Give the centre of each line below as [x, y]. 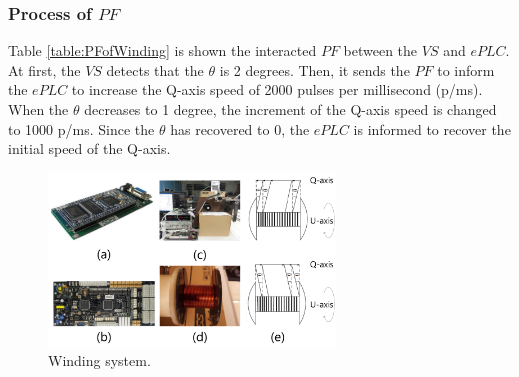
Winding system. [99, 360]
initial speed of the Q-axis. [89, 148]
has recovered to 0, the [240, 128]
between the [380, 50]
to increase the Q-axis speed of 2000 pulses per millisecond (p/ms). [277, 89]
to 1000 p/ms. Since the [81, 128]
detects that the [155, 69]
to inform [466, 69]
